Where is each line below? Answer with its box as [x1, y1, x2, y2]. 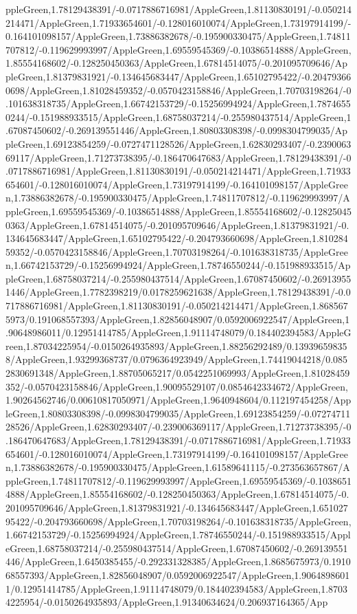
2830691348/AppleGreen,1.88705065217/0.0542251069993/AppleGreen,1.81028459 [5, 366, 350, 380]
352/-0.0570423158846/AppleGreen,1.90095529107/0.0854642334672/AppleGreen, [5, 379, 348, 393]
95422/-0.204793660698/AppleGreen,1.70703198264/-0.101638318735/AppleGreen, [5, 514, 352, 528]
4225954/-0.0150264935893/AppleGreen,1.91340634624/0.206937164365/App [5, 595, 328, 609]
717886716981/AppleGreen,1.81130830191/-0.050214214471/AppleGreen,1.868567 [5, 298, 348, 313]
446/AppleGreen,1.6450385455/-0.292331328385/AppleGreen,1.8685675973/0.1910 [5, 554, 351, 569]
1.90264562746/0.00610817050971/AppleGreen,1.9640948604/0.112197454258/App [5, 393, 352, 407]
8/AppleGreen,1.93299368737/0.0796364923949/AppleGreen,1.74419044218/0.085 [5, 352, 348, 366]
